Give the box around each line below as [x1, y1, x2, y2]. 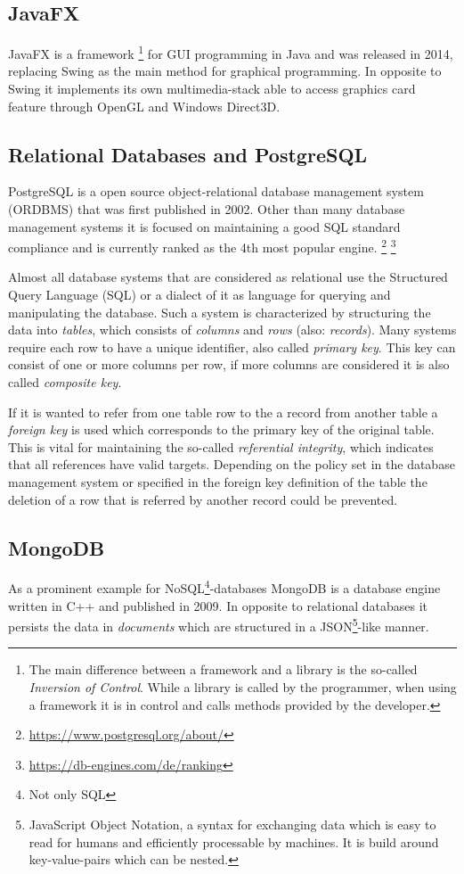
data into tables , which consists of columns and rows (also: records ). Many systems [8, 320, 457, 339]
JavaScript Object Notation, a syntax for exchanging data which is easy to [28, 815, 436, 834]
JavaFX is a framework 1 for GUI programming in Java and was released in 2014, [8, 42, 453, 62]
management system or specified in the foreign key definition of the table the [8, 473, 427, 491]
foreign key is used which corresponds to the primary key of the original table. [8, 420, 435, 439]
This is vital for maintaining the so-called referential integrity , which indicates [8, 437, 434, 456]
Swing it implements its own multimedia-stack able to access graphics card [8, 79, 416, 98]
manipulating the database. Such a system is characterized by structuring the [8, 302, 431, 321]
